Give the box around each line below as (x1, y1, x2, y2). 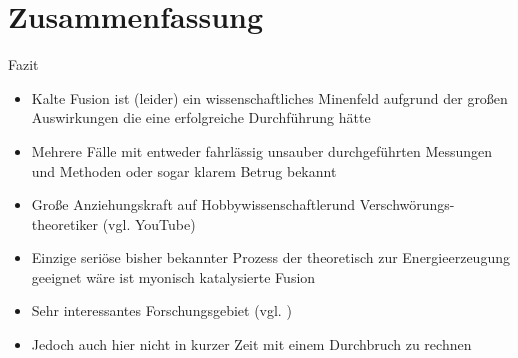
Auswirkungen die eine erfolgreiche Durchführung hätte (31, 107, 371, 128)
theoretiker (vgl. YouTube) (31, 213, 196, 234)
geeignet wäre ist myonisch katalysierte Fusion (31, 266, 316, 287)
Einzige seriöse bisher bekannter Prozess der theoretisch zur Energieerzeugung (31, 247, 510, 268)
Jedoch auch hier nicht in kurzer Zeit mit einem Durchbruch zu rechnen (31, 334, 472, 355)
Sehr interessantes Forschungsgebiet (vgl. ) (31, 300, 292, 321)
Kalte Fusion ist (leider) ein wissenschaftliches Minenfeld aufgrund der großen (31, 87, 508, 108)
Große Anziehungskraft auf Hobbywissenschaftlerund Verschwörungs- (31, 194, 455, 215)
